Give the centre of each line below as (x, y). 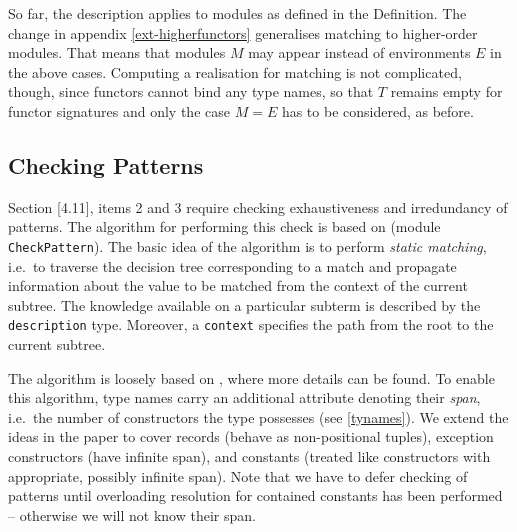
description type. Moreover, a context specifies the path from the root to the (251, 324)
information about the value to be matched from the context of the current (238, 285)
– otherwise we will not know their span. (132, 514)
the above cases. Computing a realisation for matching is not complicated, (235, 71)
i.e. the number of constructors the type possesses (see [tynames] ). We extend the (258, 416)
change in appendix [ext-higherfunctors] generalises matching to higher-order (243, 32)
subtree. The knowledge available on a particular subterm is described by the (244, 304)
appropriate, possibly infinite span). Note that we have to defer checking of (238, 475)
